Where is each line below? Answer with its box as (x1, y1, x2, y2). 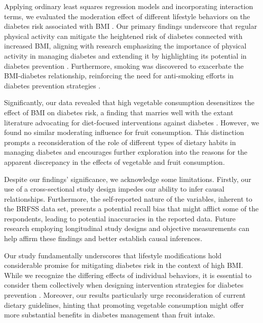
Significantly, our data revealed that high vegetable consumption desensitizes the (4, 97, 254, 108)
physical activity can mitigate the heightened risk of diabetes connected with (4, 30, 243, 41)
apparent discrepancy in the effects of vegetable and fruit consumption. (4, 156, 225, 167)
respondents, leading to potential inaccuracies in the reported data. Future (4, 213, 236, 223)
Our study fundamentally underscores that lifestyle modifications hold (4, 250, 222, 260)
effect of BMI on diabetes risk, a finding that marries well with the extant (4, 107, 234, 117)
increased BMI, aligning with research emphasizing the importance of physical (4, 40, 247, 51)
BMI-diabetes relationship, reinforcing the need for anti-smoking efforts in (4, 70, 234, 81)
